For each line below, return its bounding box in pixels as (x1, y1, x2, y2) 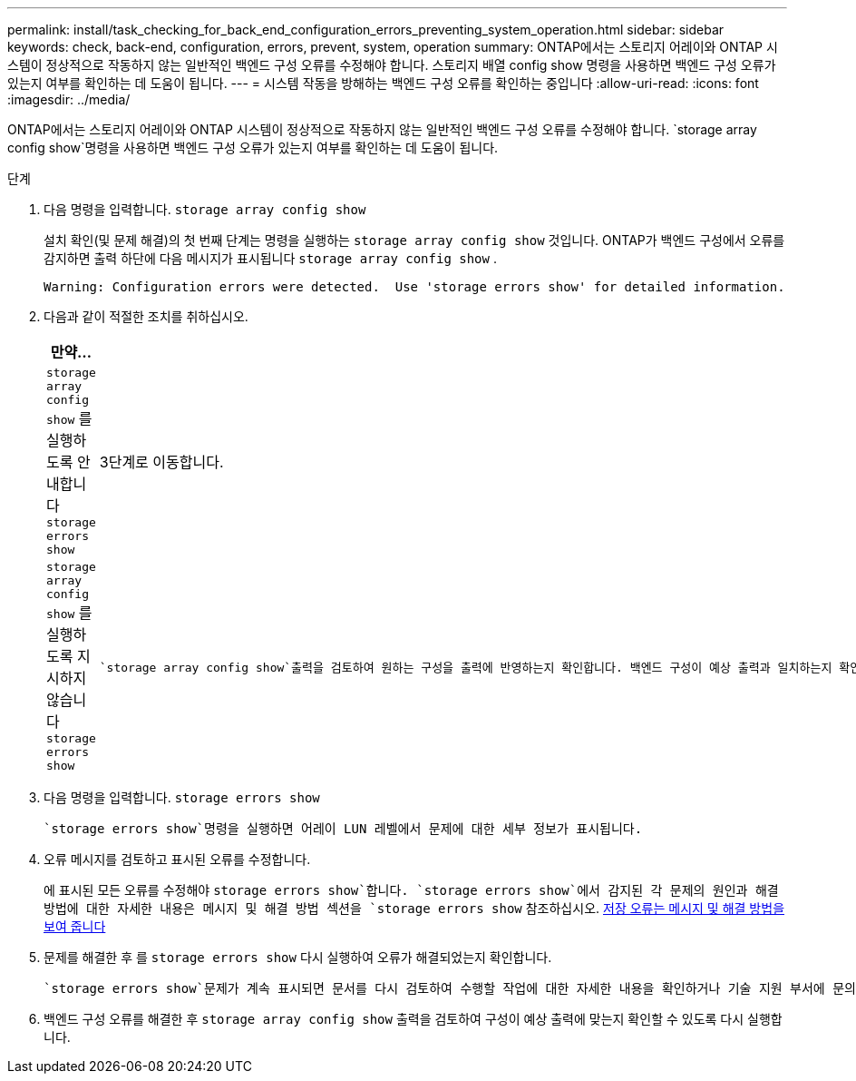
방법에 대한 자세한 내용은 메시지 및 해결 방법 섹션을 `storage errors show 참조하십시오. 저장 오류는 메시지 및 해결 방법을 (44, 900, 785, 916)
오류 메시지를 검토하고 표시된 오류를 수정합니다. (44, 851, 311, 867)
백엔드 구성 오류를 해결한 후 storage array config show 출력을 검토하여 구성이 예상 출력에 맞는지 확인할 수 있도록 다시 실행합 (44, 1011, 783, 1027)
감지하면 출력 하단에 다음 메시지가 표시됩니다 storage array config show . (44, 251, 497, 266)
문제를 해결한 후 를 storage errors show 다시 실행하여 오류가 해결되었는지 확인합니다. (44, 949, 552, 965)
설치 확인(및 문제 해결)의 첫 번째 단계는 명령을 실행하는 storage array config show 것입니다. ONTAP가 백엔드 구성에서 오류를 (44, 232, 785, 248)
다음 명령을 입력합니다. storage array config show (44, 201, 366, 217)
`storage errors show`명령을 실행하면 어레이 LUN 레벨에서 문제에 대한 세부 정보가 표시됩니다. (44, 821, 643, 836)
